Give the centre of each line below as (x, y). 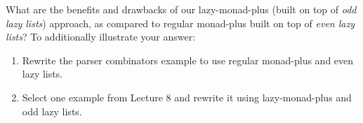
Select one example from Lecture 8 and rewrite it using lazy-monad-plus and (187, 97)
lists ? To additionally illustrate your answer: (101, 37)
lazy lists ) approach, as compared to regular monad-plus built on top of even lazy (180, 23)
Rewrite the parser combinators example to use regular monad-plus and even (188, 60)
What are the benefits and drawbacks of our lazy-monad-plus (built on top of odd (181, 9)
